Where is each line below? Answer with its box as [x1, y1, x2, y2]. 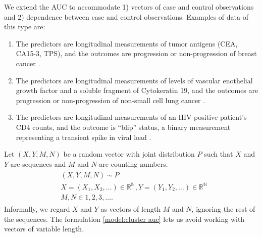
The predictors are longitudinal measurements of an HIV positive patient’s [16, 112, 247, 122]
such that [204, 149, 233, 159]
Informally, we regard [4, 203, 70, 214]
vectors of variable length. [4, 223, 84, 234]
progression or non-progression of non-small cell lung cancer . [16, 94, 205, 105]
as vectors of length [100, 203, 161, 214]
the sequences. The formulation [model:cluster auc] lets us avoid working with [4, 213, 245, 224]
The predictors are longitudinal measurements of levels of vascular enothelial [16, 75, 253, 85]
